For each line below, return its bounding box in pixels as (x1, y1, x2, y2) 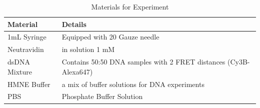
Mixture (7, 66, 32, 76)
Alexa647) (61, 66, 93, 76)
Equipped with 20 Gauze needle (61, 31, 159, 42)
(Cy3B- (227, 56, 250, 67)
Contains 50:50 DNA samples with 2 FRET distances (61, 56, 225, 67)
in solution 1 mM (61, 44, 115, 54)
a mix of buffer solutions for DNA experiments (61, 78, 204, 89)
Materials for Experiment (91, 1, 169, 11)
